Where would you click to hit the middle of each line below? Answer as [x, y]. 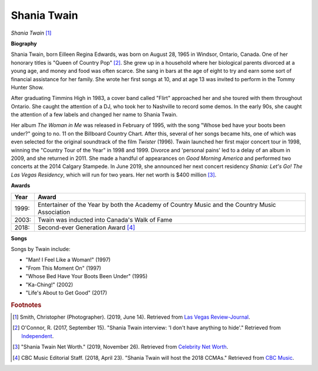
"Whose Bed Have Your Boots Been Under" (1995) [87, 276]
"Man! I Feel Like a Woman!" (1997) [68, 260]
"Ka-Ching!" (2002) [49, 285]
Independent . [38, 336]
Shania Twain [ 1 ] [31, 33]
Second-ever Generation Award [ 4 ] [86, 228]
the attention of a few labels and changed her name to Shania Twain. [94, 115]
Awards [21, 186]
